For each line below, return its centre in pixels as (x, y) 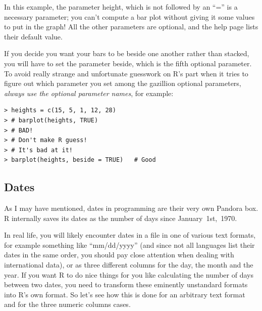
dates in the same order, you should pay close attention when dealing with (119, 255)
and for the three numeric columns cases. (67, 304)
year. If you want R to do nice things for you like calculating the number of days (129, 274)
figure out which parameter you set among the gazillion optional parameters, (123, 83)
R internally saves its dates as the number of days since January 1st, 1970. (121, 218)
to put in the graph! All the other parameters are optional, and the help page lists (131, 27)
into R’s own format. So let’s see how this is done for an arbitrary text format (125, 294)
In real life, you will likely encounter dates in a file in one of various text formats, (130, 235)
